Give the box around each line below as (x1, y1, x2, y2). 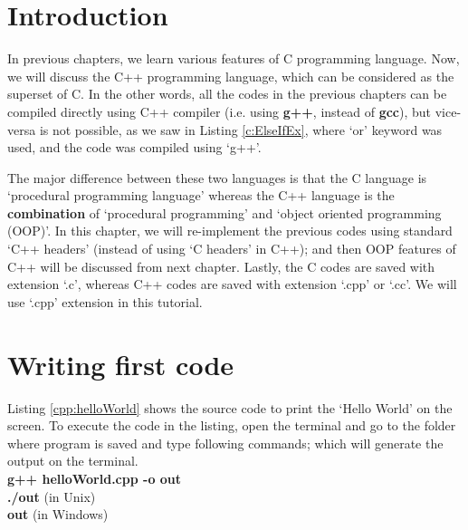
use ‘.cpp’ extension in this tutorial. (7, 292, 203, 311)
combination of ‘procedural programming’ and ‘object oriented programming (7, 203, 442, 222)
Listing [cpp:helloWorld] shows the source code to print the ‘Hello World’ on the (7, 398, 453, 417)
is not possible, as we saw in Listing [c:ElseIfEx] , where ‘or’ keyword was (39, 120, 443, 139)
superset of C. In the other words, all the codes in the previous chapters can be (7, 84, 447, 103)
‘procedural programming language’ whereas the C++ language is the (7, 186, 395, 205)
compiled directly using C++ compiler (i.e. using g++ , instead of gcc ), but (7, 101, 432, 120)
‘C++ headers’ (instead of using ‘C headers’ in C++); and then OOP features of (7, 239, 456, 258)
